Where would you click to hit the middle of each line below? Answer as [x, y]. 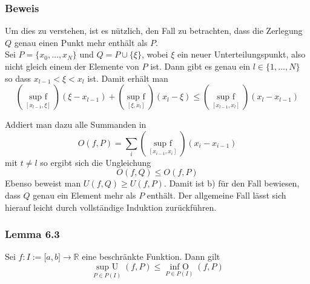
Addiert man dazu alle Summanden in [76, 124]
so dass [18, 78]
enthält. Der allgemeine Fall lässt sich [216, 195]
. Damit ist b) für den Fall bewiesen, [232, 183]
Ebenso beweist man [43, 183]
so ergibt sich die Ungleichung [96, 162]
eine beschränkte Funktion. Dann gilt [151, 256]
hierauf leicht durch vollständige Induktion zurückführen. [111, 207]
